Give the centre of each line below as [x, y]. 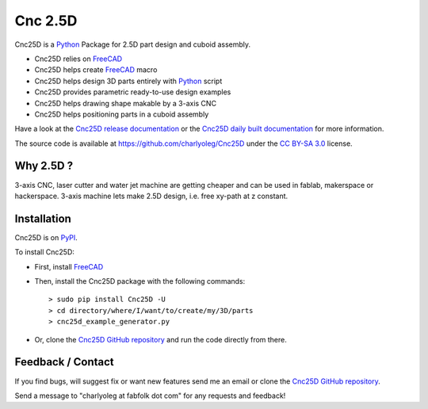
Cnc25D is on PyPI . [46, 237]
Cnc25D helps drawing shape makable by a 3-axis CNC [126, 103]
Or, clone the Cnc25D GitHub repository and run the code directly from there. [160, 339]
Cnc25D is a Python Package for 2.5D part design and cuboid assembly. [133, 44]
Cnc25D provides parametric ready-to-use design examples [133, 92]
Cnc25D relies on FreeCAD [78, 59]
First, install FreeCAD [69, 266]
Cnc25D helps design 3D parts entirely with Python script [128, 81]
